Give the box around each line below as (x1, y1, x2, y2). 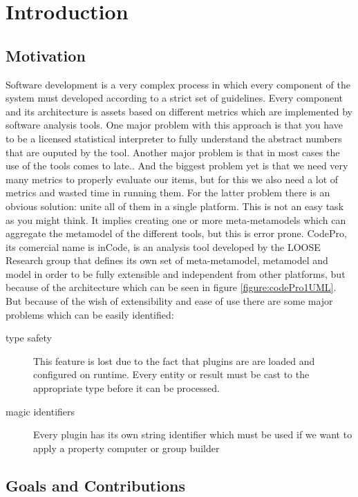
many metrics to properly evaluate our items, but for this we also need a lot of (6, 171, 339, 186)
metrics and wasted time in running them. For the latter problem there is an (6, 185, 330, 200)
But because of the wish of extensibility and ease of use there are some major (6, 294, 333, 308)
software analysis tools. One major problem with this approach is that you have (6, 118, 343, 132)
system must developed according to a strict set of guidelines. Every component (6, 91, 343, 105)
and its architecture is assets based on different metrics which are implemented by (6, 104, 352, 118)
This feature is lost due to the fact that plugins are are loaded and (33, 353, 315, 368)
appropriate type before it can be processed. (33, 381, 220, 395)
